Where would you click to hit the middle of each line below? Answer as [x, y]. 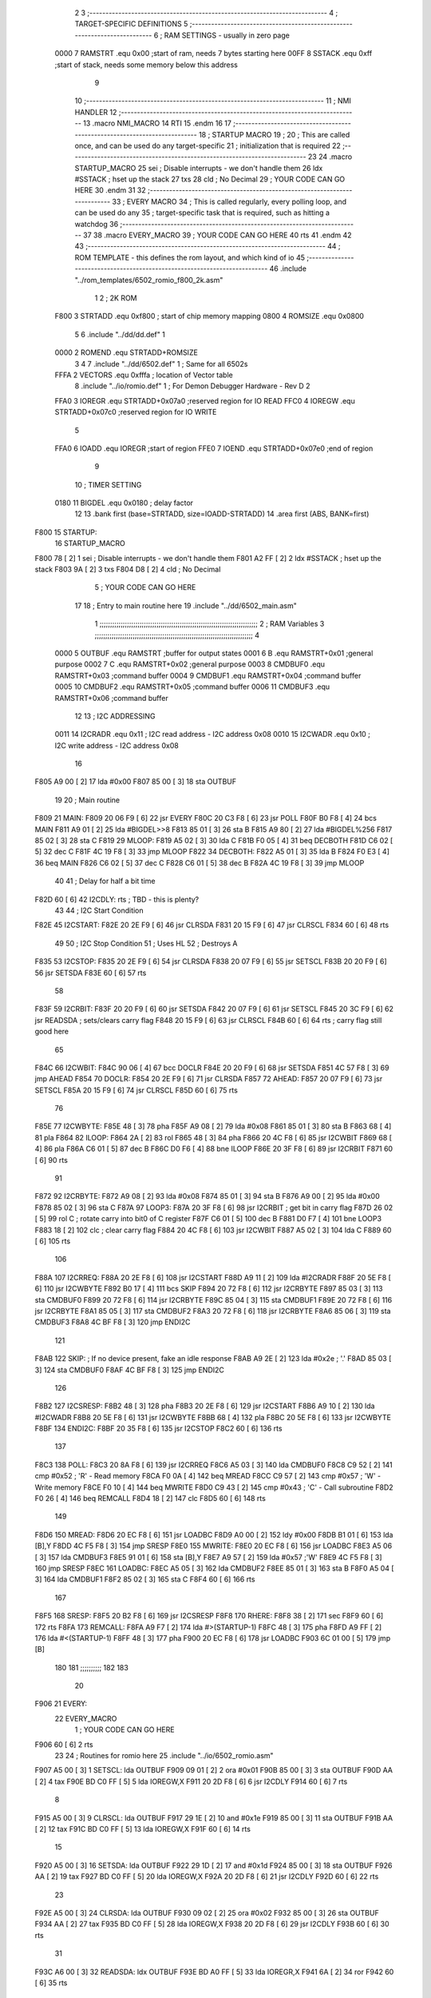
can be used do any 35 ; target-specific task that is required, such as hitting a [202, 213]
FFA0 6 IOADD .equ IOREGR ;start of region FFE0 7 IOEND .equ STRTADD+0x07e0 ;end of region [214, 448]
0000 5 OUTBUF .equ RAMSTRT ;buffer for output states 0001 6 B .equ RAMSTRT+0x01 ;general [214, 653]
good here [52, 1032]
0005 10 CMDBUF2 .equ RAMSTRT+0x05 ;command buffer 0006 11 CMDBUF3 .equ [192, 687]
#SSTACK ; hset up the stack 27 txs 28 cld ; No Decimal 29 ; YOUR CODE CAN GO [210, 179]
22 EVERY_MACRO [86, 1718]
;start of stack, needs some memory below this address [146, 65]
